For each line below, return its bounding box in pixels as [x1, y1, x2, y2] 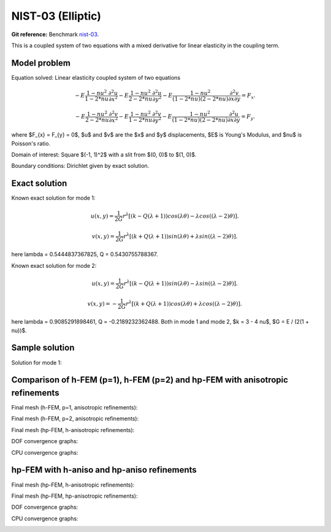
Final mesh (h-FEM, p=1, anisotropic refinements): [11, 404, 138, 411]
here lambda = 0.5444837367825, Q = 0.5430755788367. [11, 251, 158, 258]
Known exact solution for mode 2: [11, 262, 97, 269]
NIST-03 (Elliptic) [11, 9, 101, 23]
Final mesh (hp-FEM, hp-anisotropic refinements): [11, 492, 138, 500]
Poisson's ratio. [11, 140, 51, 147]
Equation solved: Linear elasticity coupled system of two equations [11, 74, 181, 81]
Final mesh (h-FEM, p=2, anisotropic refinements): [11, 415, 139, 422]
